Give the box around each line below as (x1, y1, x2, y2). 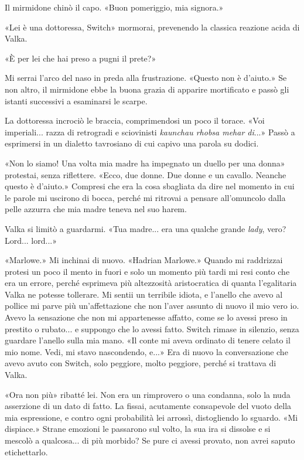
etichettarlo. (5, 445, 48, 458)
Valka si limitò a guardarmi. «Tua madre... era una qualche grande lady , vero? (5, 222, 286, 234)
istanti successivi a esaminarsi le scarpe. (5, 94, 148, 107)
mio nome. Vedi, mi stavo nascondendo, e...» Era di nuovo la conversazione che (5, 345, 288, 357)
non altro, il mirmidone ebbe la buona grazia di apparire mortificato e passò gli (5, 83, 289, 95)
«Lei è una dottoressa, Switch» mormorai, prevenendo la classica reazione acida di (5, 21, 300, 33)
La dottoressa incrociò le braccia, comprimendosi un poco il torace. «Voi (5, 114, 265, 127)
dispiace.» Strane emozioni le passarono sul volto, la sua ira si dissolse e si (5, 422, 271, 435)
